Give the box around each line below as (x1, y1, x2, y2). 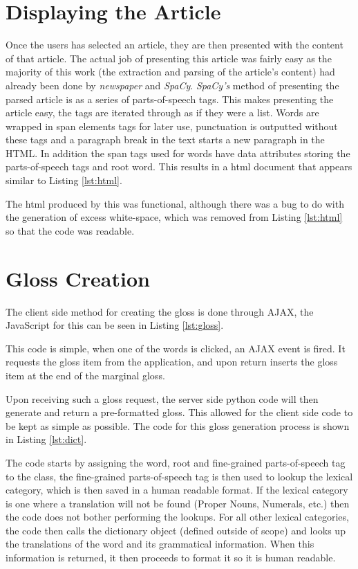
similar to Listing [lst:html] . (6, 173, 122, 188)
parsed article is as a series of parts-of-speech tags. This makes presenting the (6, 91, 334, 106)
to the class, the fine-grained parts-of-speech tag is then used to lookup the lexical (6, 469, 353, 483)
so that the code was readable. (6, 223, 135, 237)
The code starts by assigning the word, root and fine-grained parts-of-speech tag (6, 455, 346, 469)
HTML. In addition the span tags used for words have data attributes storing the (6, 145, 350, 160)
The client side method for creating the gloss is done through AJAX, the (6, 304, 314, 318)
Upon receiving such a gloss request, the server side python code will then (6, 391, 319, 406)
